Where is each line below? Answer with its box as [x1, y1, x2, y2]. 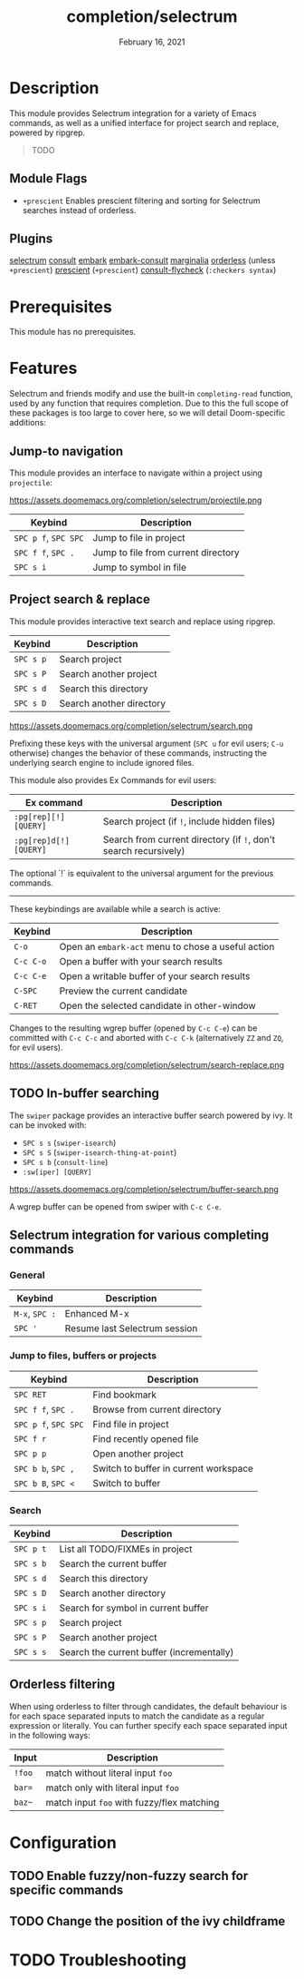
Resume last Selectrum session [64, 1322, 198, 1335]
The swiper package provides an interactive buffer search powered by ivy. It [9, 1110, 293, 1121]
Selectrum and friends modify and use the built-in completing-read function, [9, 388, 293, 399]
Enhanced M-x [64, 1308, 129, 1320]
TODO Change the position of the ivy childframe [9, 1913, 286, 1929]
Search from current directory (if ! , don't [102, 833, 276, 846]
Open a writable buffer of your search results [59, 969, 251, 982]
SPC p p [14, 1448, 47, 1458]
